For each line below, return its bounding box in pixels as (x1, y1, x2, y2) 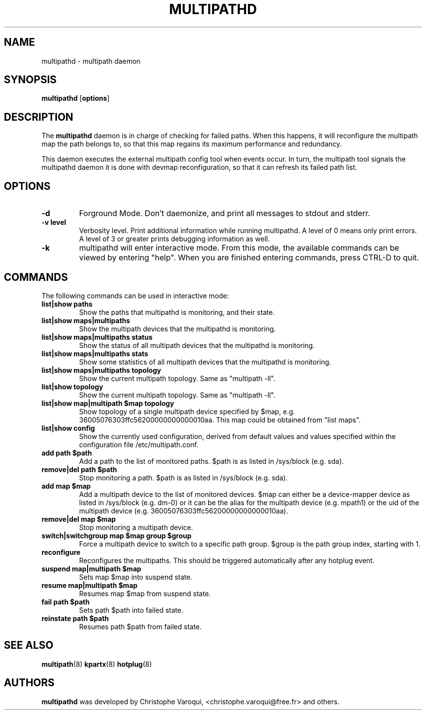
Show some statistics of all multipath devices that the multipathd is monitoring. (79, 357, 331, 366)
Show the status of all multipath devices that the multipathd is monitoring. (79, 341, 315, 349)
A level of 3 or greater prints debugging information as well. (79, 235, 270, 243)
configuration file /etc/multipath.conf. (79, 440, 199, 449)
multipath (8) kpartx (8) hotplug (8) (41, 659, 152, 668)
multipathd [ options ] (41, 94, 110, 103)
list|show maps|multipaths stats (41, 349, 148, 358)
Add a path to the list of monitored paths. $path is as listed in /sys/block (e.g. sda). (79, 457, 344, 465)
